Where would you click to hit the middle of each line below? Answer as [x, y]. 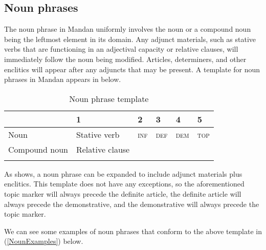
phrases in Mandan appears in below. [63, 79]
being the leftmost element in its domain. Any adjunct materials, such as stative [130, 39]
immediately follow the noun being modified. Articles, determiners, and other [125, 59]
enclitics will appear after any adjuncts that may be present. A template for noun [132, 69]
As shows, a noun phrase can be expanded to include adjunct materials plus [123, 173]
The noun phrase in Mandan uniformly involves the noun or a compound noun [128, 29]
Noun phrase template [109, 98]
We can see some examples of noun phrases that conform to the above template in [133, 231]
